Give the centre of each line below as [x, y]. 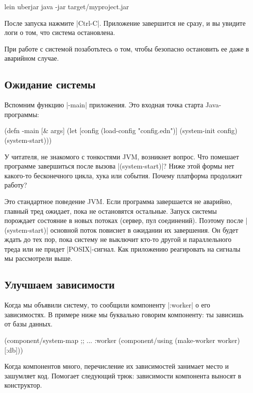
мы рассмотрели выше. [38, 258]
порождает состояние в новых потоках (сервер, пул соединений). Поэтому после [124, 220]
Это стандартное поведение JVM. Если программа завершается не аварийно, [118, 201]
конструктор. [23, 385]
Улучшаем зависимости [60, 284]
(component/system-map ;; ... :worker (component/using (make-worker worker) [122, 340]
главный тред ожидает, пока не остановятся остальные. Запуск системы [111, 211]
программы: [22, 114]
